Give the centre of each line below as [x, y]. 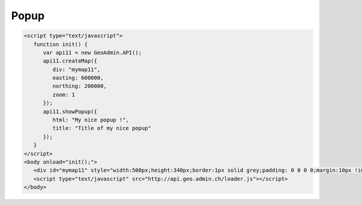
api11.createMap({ [70, 61]
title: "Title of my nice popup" [102, 128]
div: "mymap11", [76, 69]
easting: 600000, [78, 78]
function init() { [61, 44]
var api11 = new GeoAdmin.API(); [92, 52]
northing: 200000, [79, 86]
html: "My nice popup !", [91, 120]
